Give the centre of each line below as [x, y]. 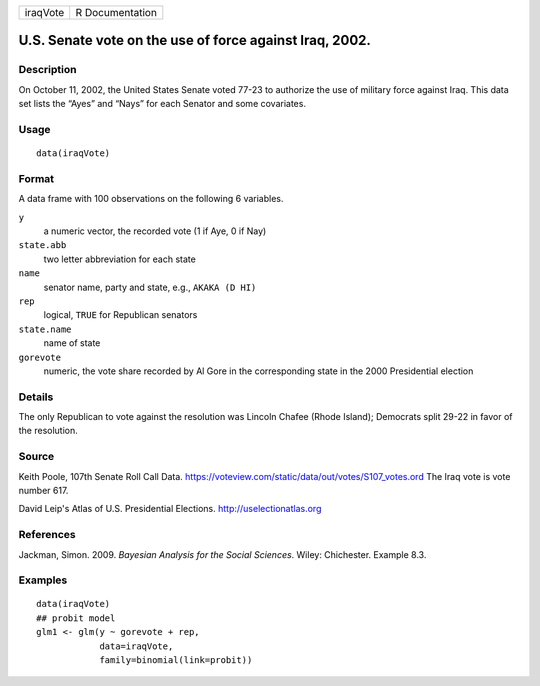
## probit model [76, 618]
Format [36, 178]
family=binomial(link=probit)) [176, 660]
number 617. [43, 490]
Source [36, 457]
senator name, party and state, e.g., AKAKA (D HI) [150, 287]
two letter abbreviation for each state [120, 259]
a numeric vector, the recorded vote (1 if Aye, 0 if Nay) [155, 231]
